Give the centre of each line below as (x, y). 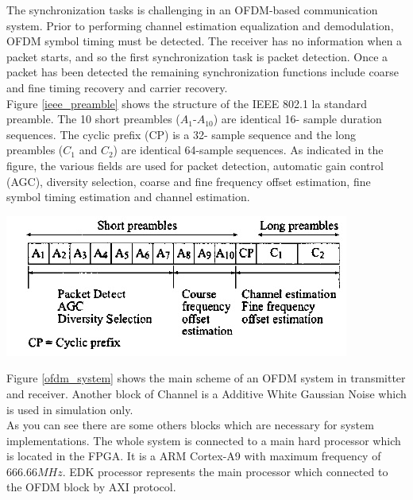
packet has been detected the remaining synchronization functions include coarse (203, 72)
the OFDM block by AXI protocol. (91, 487)
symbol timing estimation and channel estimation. (128, 197)
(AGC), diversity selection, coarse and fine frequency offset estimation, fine (189, 181)
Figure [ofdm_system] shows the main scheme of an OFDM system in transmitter (206, 378)
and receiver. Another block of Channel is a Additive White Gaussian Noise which (206, 393)
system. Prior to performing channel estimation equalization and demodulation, (200, 25)
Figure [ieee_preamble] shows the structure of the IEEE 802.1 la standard (187, 103)
